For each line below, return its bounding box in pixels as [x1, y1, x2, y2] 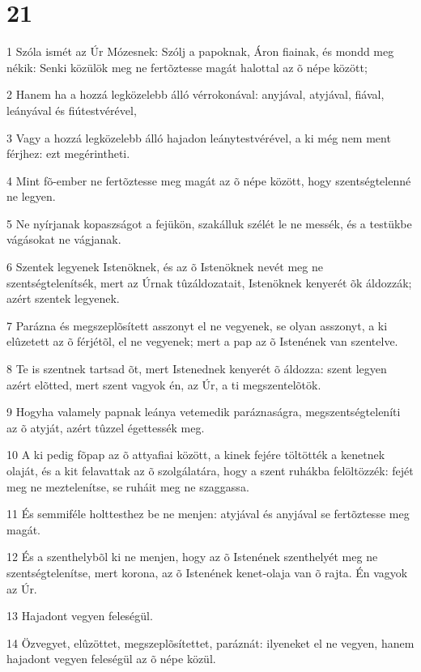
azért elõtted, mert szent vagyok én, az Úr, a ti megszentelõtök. [6, 376, 321, 393]
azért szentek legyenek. [6, 290, 120, 307]
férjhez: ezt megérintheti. [6, 145, 130, 162]
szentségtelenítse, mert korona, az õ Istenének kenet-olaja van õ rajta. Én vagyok [6, 564, 408, 581]
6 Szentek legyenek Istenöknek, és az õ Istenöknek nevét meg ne [6, 258, 323, 275]
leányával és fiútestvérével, [6, 101, 137, 118]
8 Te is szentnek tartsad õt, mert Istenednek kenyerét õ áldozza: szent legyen [6, 360, 387, 377]
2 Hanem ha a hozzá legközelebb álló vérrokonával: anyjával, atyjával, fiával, [6, 86, 385, 103]
